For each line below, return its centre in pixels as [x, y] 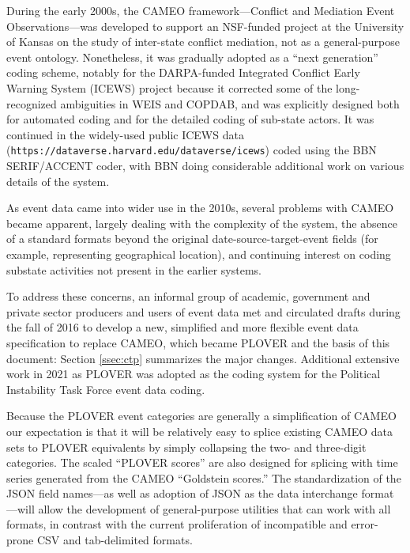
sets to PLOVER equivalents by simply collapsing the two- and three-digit [186, 447]
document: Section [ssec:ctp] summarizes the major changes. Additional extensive [203, 358]
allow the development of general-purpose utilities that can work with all [214, 508]
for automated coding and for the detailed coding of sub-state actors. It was [190, 119]
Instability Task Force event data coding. [106, 389]
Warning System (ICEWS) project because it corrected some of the [169, 87]
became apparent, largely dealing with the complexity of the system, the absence [202, 223]
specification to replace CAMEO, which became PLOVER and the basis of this [198, 342]
